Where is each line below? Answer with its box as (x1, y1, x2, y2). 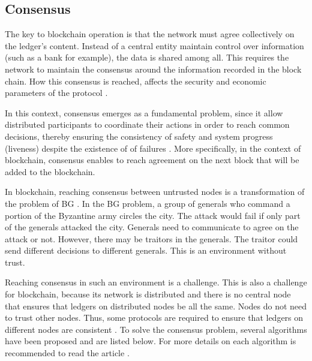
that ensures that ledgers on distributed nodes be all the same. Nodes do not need (5, 299, 307, 312)
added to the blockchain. (5, 165, 95, 178)
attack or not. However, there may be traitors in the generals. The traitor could (5, 232, 298, 245)
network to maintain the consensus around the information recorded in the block (5, 62, 302, 75)
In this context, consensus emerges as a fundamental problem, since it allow (5, 106, 283, 119)
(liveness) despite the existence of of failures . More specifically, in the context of (5, 142, 301, 154)
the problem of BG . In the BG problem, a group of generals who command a (5, 197, 290, 209)
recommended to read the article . (5, 347, 130, 359)
